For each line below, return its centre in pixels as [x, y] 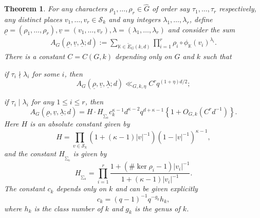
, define [201, 19]
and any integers [135, 19]
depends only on [81, 188]
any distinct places [33, 19]
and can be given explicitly [156, 188]
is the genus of [157, 208]
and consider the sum [201, 29]
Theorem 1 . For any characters [56, 8]
